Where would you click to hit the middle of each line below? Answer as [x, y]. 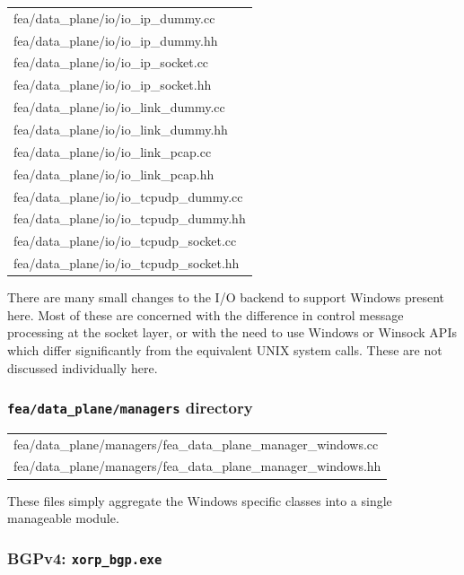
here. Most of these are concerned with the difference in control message [206, 314]
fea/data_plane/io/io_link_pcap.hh [114, 174]
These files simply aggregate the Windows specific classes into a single [200, 500]
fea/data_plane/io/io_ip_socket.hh [113, 85]
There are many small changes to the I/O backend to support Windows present [226, 297]
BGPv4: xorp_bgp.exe [85, 558]
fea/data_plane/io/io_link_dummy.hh [121, 129]
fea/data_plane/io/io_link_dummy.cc [119, 107]
